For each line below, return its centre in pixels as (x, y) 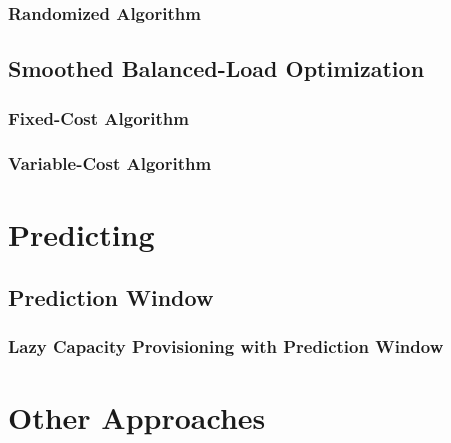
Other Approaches (137, 416)
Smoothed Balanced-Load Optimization (216, 68)
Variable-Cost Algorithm (110, 163)
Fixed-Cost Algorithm (98, 117)
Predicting (81, 233)
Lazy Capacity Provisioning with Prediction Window (226, 346)
